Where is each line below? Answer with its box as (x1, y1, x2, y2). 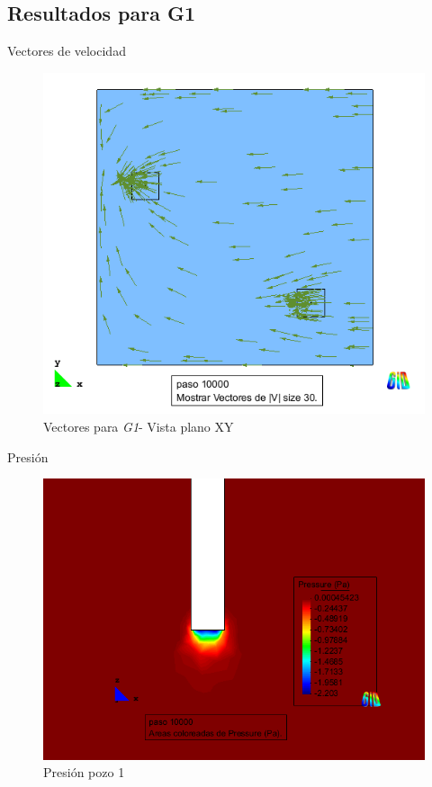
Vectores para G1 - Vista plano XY (43, 417, 234, 436)
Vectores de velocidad (7, 41, 126, 60)
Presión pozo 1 (43, 763, 125, 782)
